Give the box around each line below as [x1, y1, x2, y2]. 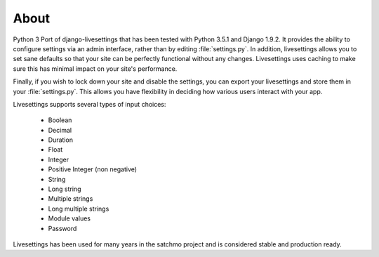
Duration [48, 136, 74, 144]
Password [48, 224, 77, 232]
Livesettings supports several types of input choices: [13, 100, 166, 108]
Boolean [48, 116, 72, 124]
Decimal [48, 126, 72, 134]
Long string [48, 185, 81, 193]
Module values [48, 214, 91, 223]
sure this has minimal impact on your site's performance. [13, 64, 178, 73]
